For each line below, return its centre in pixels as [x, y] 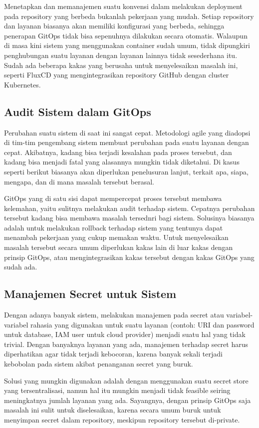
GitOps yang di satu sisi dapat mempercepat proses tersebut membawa [113, 198]
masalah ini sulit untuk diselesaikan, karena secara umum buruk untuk [113, 410]
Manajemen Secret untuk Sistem [90, 294]
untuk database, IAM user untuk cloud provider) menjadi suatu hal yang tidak [125, 334]
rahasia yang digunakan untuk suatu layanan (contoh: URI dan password [142, 324]
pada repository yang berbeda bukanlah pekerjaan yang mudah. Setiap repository [129, 16]
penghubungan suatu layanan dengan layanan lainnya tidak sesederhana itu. [121, 55]
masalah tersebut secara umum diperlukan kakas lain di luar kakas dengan [119, 247]
